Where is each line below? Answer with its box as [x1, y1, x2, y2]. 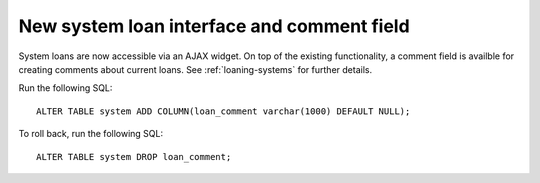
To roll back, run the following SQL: [18, 128, 164, 140]
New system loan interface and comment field [18, 15, 410, 37]
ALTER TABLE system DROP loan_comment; [36, 151, 232, 162]
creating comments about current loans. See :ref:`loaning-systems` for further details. [18, 63, 373, 75]
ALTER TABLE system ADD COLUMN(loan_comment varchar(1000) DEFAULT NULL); [36, 105, 411, 117]
